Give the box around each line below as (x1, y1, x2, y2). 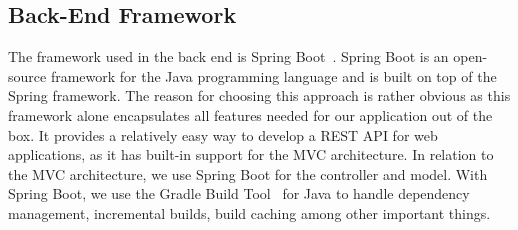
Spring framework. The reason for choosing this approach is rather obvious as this (8, 85, 511, 106)
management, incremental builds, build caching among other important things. (8, 202, 491, 223)
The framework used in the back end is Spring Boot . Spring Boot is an (8, 46, 449, 67)
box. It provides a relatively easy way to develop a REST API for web (8, 124, 438, 145)
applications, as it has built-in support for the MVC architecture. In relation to (8, 144, 494, 165)
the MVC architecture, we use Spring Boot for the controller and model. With (8, 163, 488, 184)
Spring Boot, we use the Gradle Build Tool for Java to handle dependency (8, 183, 470, 204)
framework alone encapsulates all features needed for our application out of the (8, 104, 493, 125)
